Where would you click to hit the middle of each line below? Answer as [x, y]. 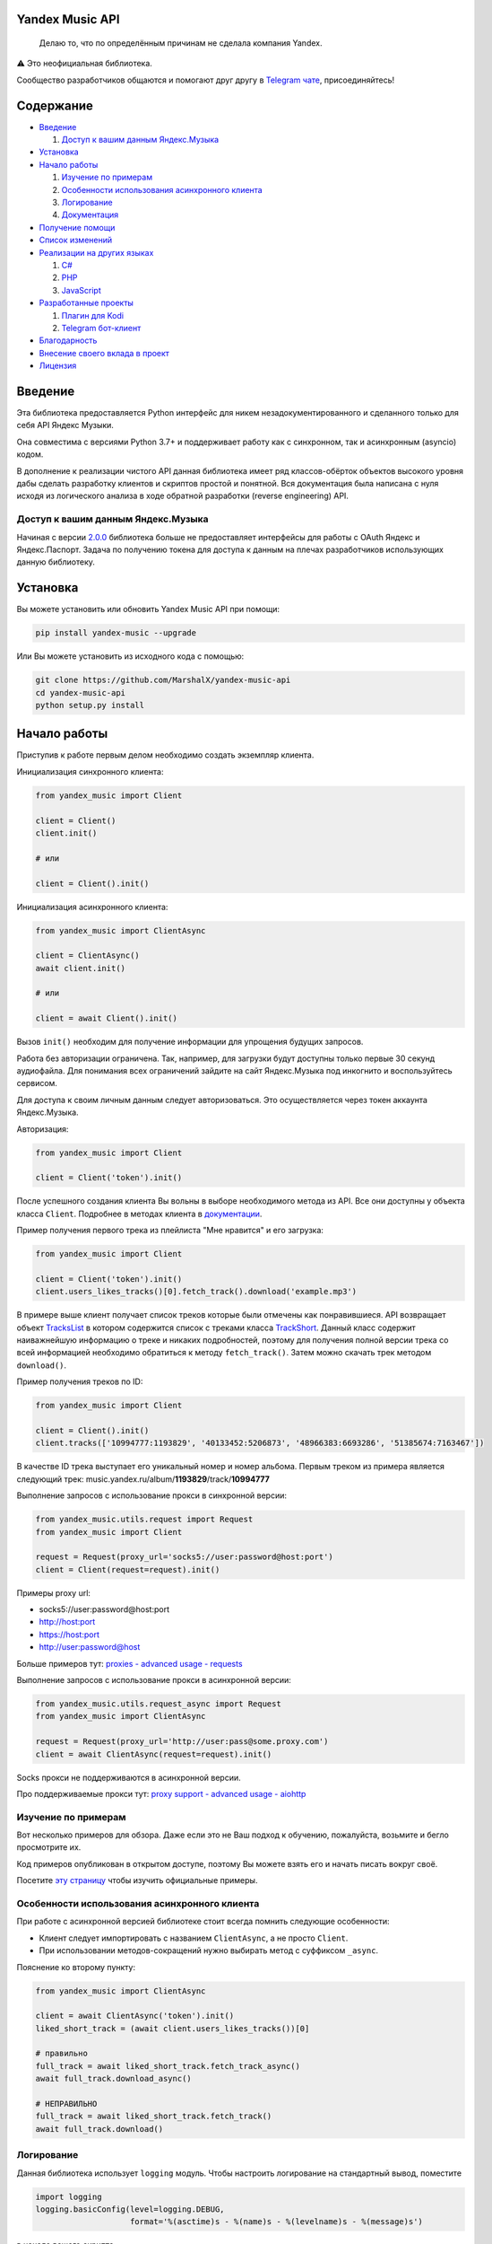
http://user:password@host [90, 1647]
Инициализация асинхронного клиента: [92, 907]
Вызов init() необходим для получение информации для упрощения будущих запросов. [190, 1042]
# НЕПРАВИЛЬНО [66, 2104]
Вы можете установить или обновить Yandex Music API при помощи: [148, 609]
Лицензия [58, 366]
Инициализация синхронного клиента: [90, 771]
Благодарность [68, 340]
